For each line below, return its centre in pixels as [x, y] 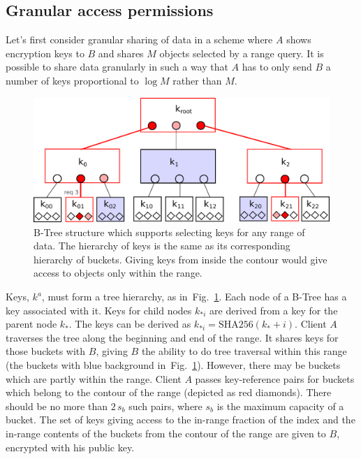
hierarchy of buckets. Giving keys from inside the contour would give [180, 259]
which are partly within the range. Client [94, 378]
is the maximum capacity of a [280, 406]
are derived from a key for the [274, 310]
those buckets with [46, 351]
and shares [121, 53]
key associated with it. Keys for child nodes [99, 310]
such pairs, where [165, 406]
